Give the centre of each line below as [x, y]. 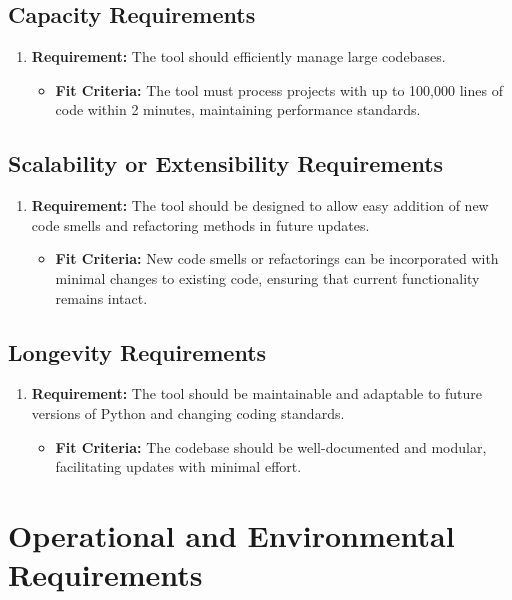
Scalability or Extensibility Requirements [226, 163]
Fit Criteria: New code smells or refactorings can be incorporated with [277, 258]
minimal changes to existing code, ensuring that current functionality [267, 277]
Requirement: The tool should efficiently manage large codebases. [238, 56]
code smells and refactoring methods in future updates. [200, 224]
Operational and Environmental [231, 534]
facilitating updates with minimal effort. [178, 466]
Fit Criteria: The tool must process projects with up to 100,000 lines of [279, 89]
